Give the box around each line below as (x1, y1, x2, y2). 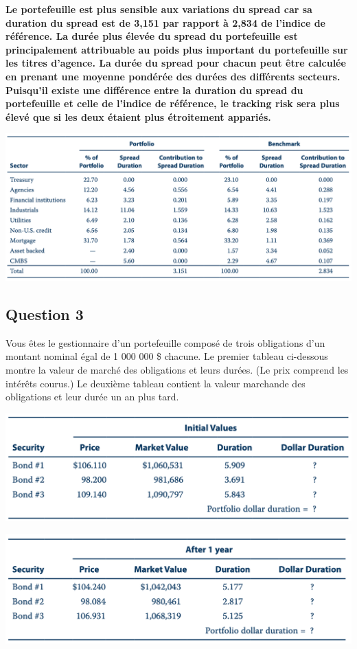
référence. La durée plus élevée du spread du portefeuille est (5, 29, 298, 43)
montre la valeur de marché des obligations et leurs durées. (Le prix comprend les (5, 362, 349, 376)
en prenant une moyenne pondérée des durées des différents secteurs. (5, 69, 341, 83)
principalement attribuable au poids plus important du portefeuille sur (5, 42, 348, 56)
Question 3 (5, 303, 84, 324)
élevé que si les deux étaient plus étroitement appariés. (5, 109, 271, 124)
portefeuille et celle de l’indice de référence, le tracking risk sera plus (5, 96, 340, 111)
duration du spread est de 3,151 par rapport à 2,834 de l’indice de (5, 15, 325, 30)
